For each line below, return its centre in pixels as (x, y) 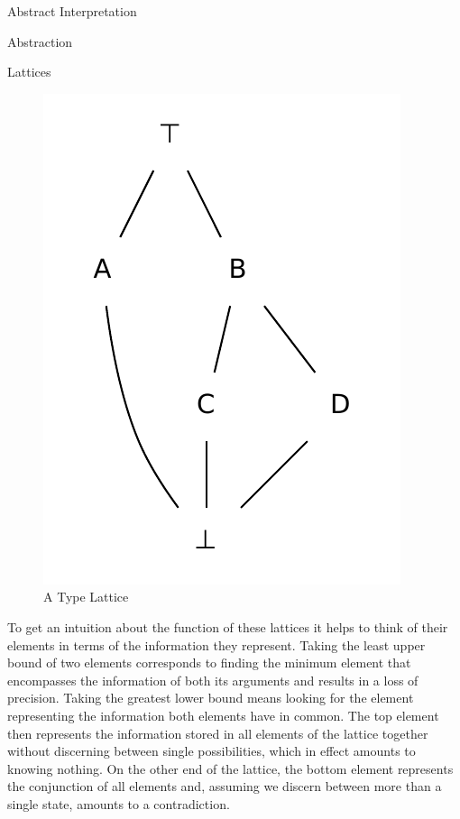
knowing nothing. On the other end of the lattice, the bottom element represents (230, 768)
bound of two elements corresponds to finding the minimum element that (209, 663)
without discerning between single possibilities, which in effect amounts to (212, 751)
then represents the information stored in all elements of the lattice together (218, 733)
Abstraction (40, 41)
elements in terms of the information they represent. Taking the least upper (216, 644)
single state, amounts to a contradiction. (119, 803)
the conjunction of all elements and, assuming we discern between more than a (225, 786)
